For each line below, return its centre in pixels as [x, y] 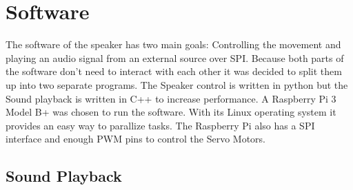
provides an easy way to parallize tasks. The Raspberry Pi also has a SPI [160, 125]
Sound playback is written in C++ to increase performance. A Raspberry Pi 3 [171, 98]
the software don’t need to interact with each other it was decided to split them [174, 71]
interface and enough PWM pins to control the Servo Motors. [135, 139]
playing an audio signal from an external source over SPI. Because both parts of [175, 57]
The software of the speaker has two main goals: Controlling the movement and [173, 44]
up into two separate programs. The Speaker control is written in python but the [177, 84]
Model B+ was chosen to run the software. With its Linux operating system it [171, 112]
